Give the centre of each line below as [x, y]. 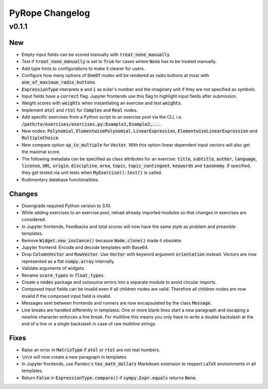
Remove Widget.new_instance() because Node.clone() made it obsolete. [102, 240]
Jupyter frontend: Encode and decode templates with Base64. [85, 247]
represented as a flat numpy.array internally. [68, 261]
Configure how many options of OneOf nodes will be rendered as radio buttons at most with [115, 75]
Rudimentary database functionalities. [60, 179]
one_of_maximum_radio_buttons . [59, 82]
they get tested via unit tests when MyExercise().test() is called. [92, 173]
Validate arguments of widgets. [53, 268]
